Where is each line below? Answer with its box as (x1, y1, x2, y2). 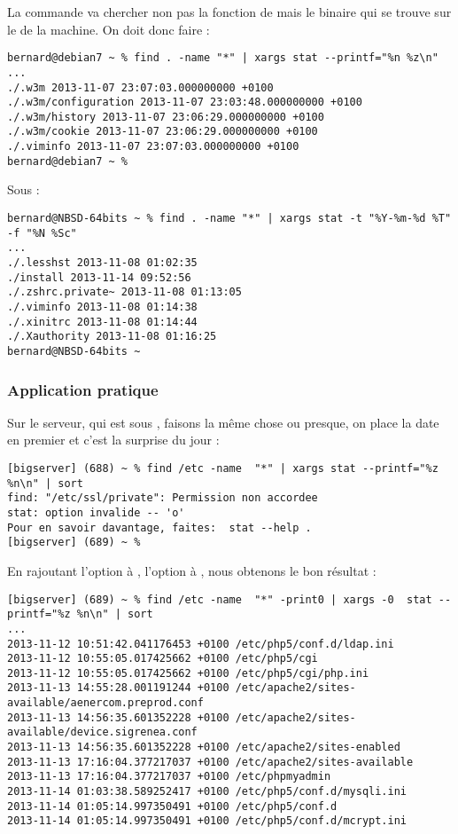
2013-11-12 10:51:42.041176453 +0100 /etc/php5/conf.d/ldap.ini (7, 637, 394, 650)
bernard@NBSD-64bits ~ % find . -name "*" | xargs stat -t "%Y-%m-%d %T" (7, 212, 452, 225)
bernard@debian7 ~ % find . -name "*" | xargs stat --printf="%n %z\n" (7, 51, 439, 65)
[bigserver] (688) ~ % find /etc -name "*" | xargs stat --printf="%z (7, 462, 439, 475)
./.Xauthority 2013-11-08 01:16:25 (7, 330, 217, 343)
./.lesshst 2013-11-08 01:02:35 (7, 256, 198, 269)
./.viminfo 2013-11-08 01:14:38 (7, 300, 198, 313)
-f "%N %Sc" (7, 226, 77, 240)
